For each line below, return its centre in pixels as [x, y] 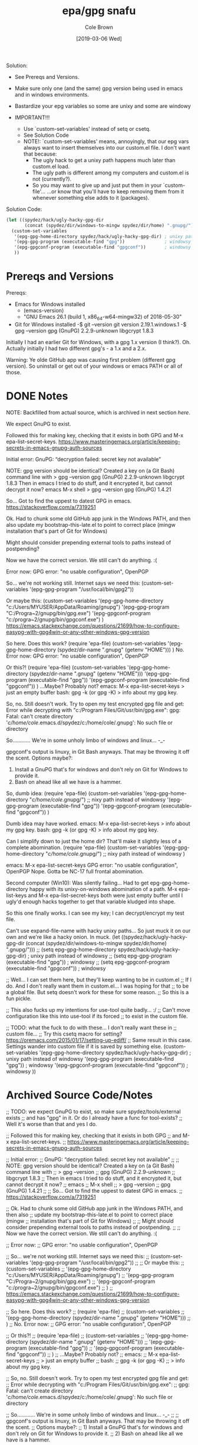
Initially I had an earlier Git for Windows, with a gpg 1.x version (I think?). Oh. [98, 342]
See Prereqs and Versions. [47, 77]
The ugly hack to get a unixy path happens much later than [104, 160]
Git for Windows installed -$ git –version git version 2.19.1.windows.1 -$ [100, 324]
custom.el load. [51, 166]
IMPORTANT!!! [32, 117]
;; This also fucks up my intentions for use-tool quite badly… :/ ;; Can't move [98, 1009]
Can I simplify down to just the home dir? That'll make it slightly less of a [94, 841]
